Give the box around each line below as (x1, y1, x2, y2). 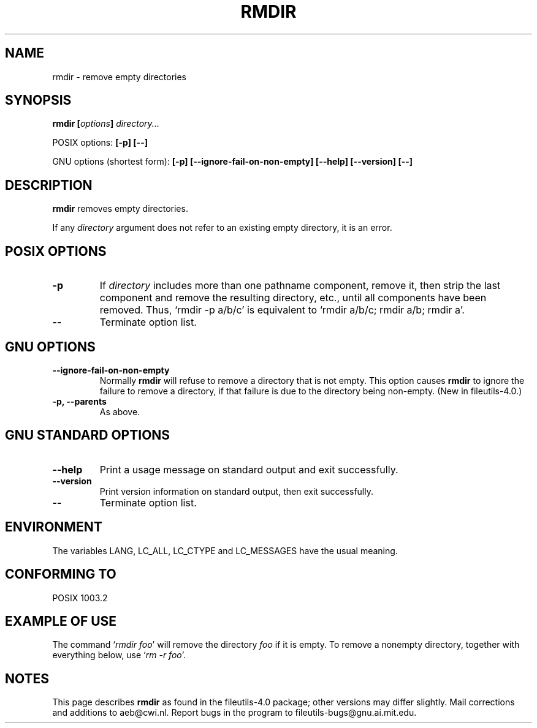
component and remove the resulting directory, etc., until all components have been (99, 291, 487, 304)
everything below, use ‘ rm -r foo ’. (52, 650, 186, 661)
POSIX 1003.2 (52, 592, 108, 603)
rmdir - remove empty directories (52, 71, 186, 82)
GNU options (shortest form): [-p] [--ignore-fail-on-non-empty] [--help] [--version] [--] (52, 156, 413, 167)
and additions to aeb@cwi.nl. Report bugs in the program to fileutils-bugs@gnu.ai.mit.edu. (52, 707, 417, 718)
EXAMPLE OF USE (5, 613, 117, 629)
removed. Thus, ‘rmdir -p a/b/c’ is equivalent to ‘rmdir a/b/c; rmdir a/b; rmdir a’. (99, 304, 465, 317)
